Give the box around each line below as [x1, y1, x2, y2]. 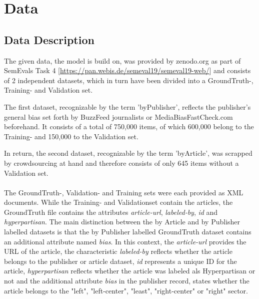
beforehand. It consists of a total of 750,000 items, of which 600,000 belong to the [4, 121, 254, 132]
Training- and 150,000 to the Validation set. [4, 131, 138, 141]
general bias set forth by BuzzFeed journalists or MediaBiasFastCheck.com [4, 111, 233, 122]
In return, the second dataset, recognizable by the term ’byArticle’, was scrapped [4, 148, 252, 158]
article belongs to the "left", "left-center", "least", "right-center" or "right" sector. [4, 285, 248, 295]
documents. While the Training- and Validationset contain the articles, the [4, 197, 233, 207]
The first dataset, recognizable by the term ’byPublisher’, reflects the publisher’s [4, 101, 251, 112]
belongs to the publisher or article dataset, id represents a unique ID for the [4, 255, 237, 266]
